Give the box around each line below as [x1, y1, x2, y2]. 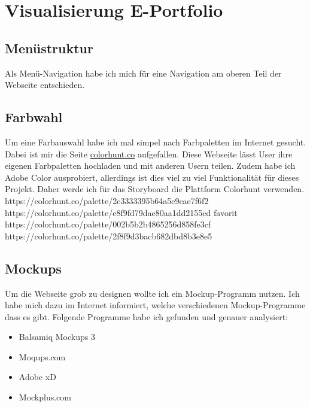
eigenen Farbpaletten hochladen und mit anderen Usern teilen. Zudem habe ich [5, 159, 296, 172]
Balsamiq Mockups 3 [19, 330, 95, 343]
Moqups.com [19, 350, 66, 363]
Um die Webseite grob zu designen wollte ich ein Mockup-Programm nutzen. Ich [5, 287, 300, 299]
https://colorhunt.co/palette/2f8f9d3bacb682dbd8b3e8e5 [5, 229, 212, 242]
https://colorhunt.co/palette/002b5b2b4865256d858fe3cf [5, 218, 211, 230]
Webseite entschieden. [5, 78, 85, 91]
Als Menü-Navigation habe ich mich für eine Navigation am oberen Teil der [5, 66, 282, 79]
